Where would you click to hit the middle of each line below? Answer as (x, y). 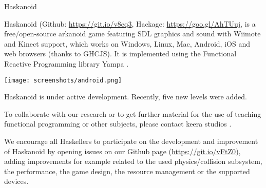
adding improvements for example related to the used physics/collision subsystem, (133, 161)
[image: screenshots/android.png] (63, 80)
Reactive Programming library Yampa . (66, 63)
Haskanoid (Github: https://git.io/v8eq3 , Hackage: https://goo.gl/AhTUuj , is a (130, 23)
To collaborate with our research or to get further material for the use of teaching (133, 113)
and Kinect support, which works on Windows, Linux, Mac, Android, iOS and (127, 43)
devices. (16, 181)
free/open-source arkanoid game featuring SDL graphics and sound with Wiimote (132, 34)
